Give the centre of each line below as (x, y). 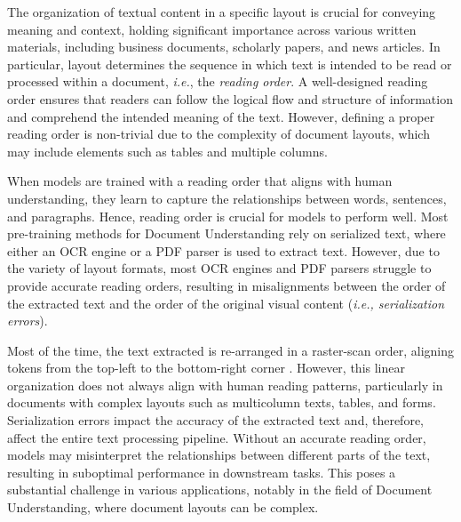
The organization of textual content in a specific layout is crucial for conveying (222, 12)
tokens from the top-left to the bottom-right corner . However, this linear (206, 368)
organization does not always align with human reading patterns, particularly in (225, 385)
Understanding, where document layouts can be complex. (163, 507)
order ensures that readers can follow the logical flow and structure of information (230, 98)
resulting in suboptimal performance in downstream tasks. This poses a (202, 472)
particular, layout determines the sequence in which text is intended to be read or (230, 64)
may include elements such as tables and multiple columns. (167, 151)
